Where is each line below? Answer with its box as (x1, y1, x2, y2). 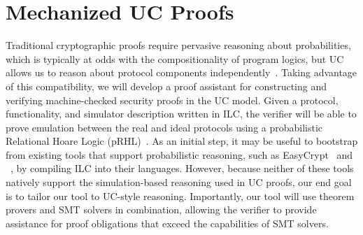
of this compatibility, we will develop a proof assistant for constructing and (6, 78, 327, 93)
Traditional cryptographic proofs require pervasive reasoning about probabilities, (6, 38, 351, 52)
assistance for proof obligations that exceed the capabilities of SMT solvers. (6, 215, 329, 230)
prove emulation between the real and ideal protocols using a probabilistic (6, 120, 323, 134)
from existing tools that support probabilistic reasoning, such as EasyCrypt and (6, 147, 353, 162)
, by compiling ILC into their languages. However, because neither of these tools (10, 161, 354, 176)
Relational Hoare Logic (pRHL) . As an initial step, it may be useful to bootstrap (6, 134, 358, 148)
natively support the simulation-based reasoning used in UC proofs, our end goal (6, 175, 352, 190)
